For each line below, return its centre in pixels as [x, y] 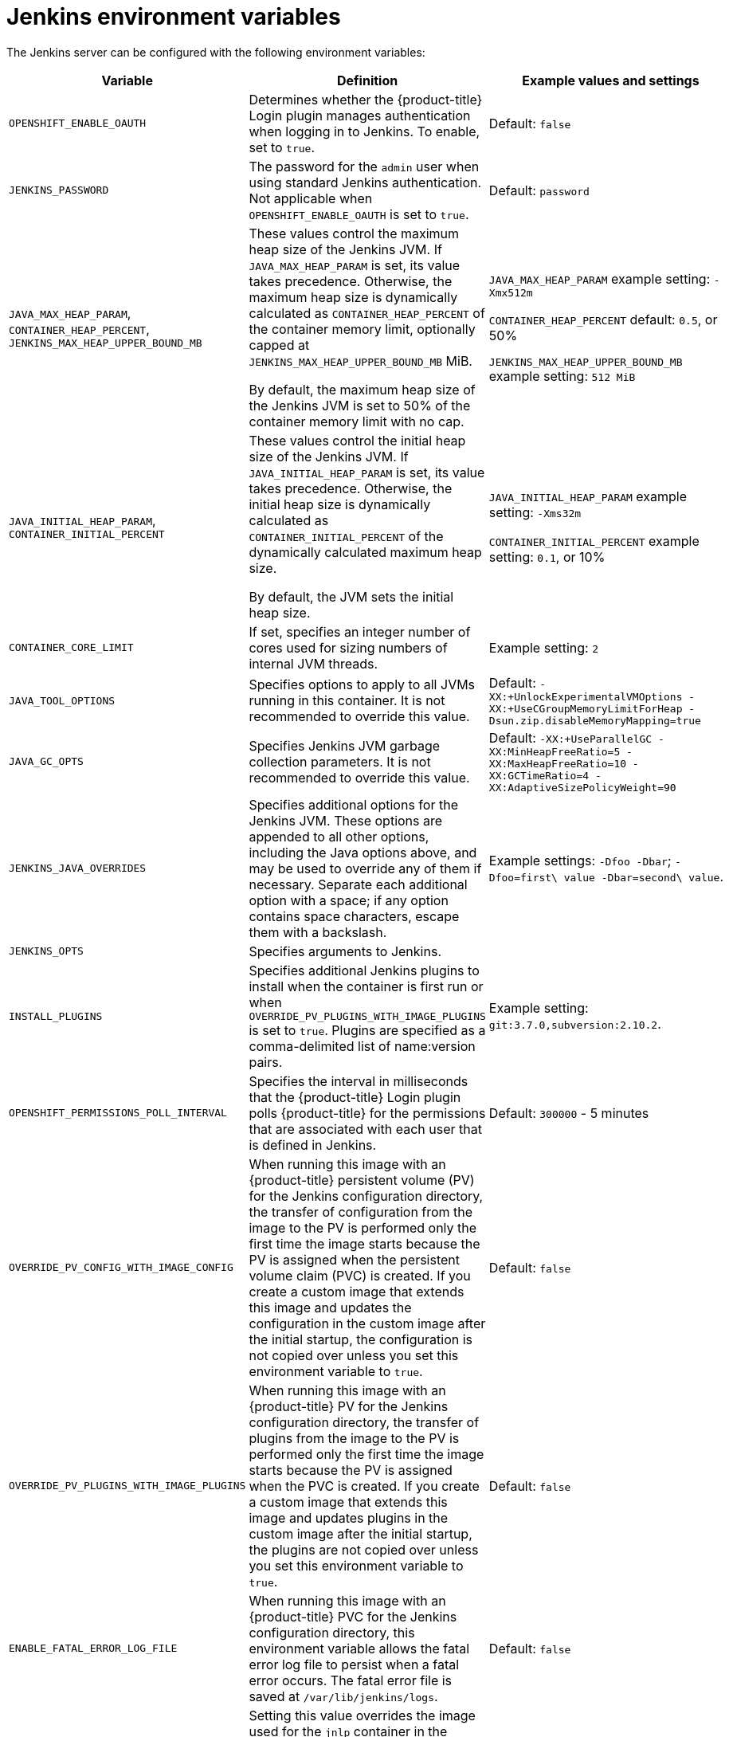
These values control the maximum [354, 233]
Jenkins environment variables [174, 17]
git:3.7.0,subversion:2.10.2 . [575, 1024]
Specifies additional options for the [353, 804]
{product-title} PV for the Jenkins [349, 1406]
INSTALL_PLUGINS [56, 1016]
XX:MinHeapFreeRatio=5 [555, 751]
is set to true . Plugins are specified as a [367, 1030]
